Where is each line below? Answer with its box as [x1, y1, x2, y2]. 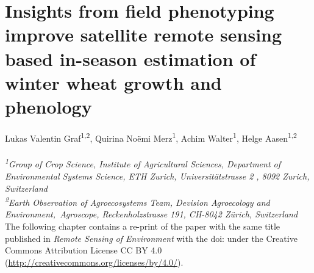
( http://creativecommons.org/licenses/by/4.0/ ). [5, 255, 184, 268]
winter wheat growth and [5, 70, 222, 95]
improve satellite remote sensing [5, 22, 282, 47]
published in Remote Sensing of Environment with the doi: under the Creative [5, 231, 298, 244]
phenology [5, 93, 92, 118]
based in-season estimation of [5, 46, 256, 71]
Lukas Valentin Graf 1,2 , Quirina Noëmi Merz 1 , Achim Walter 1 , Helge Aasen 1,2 [5, 129, 297, 144]
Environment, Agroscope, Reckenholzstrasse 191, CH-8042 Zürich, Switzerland [5, 208, 298, 220]
